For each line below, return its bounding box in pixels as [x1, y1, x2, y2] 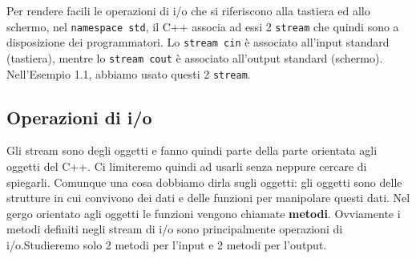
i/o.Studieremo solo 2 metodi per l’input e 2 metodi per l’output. [6, 236, 327, 253]
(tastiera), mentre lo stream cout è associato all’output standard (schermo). [6, 49, 383, 66]
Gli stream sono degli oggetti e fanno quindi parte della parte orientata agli [6, 142, 378, 159]
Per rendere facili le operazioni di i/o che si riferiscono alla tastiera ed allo [6, 2, 370, 18]
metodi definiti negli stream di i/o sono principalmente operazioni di [6, 221, 343, 237]
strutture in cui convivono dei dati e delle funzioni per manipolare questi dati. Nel [6, 189, 410, 206]
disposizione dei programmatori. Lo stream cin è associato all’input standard [6, 34, 390, 51]
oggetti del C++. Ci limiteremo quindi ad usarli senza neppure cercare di [6, 158, 367, 175]
